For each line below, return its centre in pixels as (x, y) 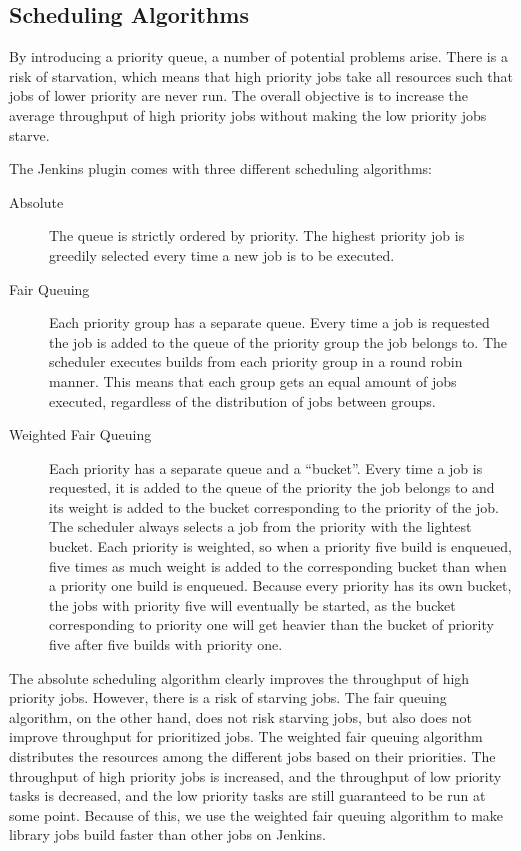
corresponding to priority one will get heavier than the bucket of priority (271, 624)
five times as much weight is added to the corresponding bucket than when (278, 565)
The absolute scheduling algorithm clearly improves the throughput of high (239, 677)
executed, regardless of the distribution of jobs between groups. (242, 400)
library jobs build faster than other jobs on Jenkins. (167, 834)
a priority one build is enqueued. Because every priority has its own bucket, (280, 585)
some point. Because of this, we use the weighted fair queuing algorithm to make (256, 814)
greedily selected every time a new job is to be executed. (222, 254)
